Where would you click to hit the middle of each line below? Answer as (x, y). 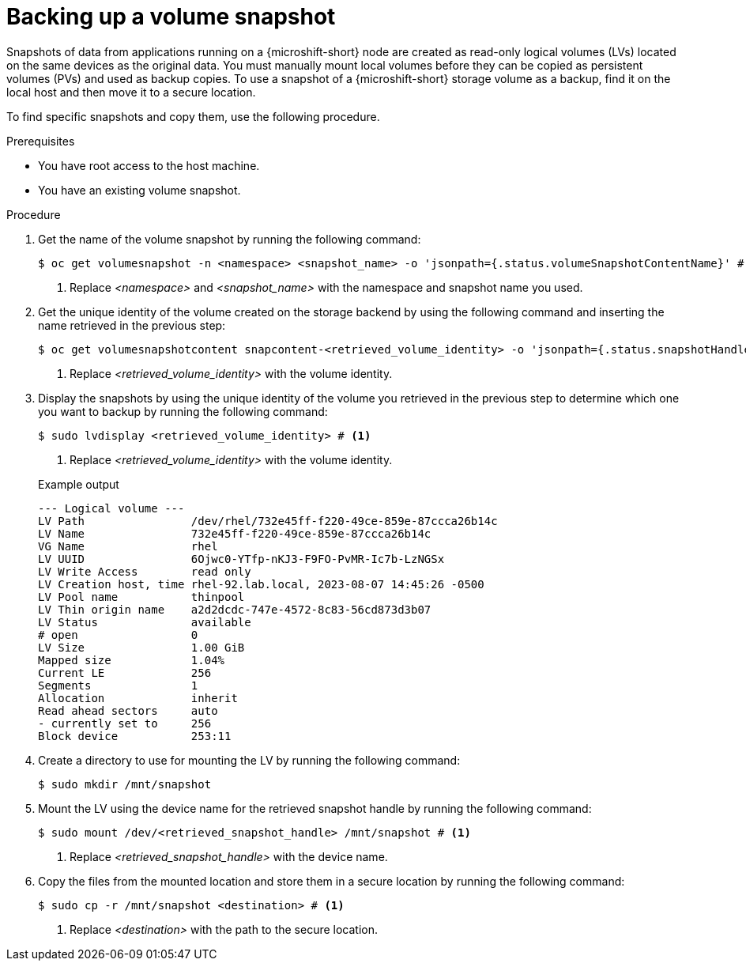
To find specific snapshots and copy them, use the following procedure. (193, 116)
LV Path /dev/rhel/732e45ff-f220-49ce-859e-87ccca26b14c (268, 521)
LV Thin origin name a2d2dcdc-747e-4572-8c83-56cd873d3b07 (235, 609)
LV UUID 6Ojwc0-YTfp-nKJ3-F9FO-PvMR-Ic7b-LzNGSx (241, 559)
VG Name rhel (128, 546)
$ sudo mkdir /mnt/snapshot (125, 784)
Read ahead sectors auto (128, 710)
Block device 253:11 (135, 736)
